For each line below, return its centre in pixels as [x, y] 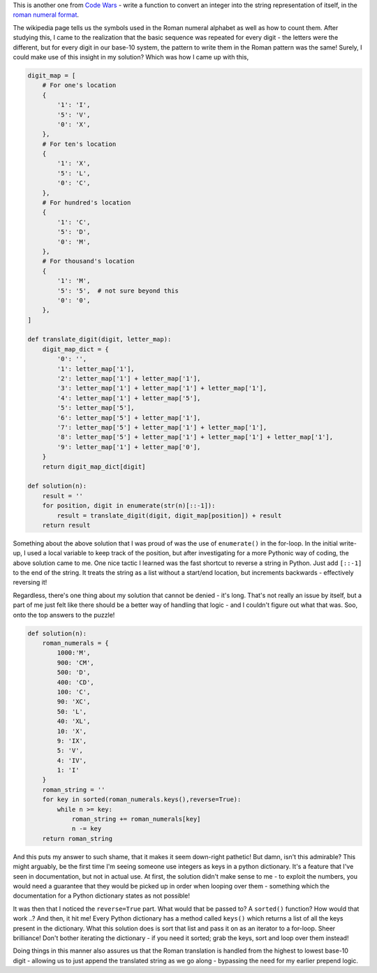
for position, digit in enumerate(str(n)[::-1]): [129, 506]
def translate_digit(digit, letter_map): [99, 339]
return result [66, 525]
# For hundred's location [87, 203]
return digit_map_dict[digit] [94, 467]
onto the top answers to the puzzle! [64, 615]
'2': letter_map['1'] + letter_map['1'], [129, 379]
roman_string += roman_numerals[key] [136, 819]
